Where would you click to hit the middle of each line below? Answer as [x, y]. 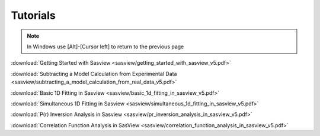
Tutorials [33, 15]
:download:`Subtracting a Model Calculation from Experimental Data [94, 74]
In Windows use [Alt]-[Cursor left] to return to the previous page [105, 47]
